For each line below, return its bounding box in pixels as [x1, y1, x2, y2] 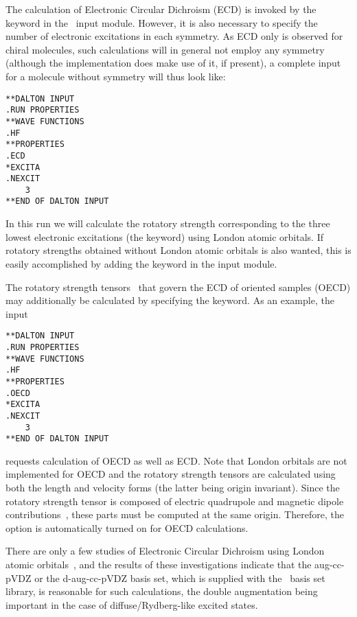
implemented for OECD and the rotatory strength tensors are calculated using [5, 467, 336, 481]
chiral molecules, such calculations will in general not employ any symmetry [5, 42, 325, 56]
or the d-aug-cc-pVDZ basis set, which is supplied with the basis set [34, 570, 325, 585]
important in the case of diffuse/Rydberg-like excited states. [5, 597, 258, 612]
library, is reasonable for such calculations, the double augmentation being [5, 584, 318, 598]
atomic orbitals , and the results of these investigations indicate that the [5, 557, 312, 571]
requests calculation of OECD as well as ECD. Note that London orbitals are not [5, 453, 347, 467]
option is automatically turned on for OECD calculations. [5, 520, 249, 535]
